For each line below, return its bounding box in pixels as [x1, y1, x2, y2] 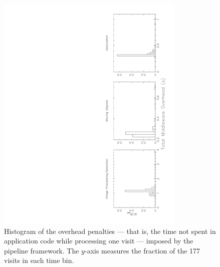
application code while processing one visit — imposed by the [4, 235, 193, 246]
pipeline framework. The [4, 245, 79, 255]
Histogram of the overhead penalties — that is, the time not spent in [4, 225, 216, 236]
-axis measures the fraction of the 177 [84, 245, 200, 255]
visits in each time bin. [4, 255, 74, 265]
